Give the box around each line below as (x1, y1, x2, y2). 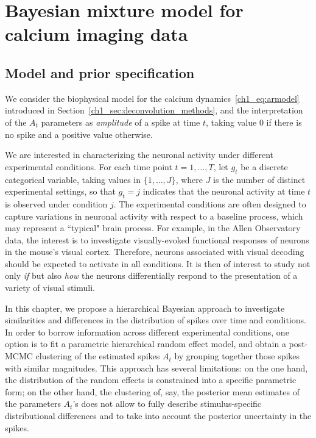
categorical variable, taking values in (5, 173, 141, 185)
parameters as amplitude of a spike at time (41, 115, 200, 128)
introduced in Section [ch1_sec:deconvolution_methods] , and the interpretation (5, 104, 303, 117)
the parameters (5, 397, 61, 410)
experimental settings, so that (5, 185, 116, 198)
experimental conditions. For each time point (5, 160, 172, 173)
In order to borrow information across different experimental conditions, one (5, 325, 289, 338)
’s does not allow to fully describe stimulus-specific (72, 397, 262, 410)
